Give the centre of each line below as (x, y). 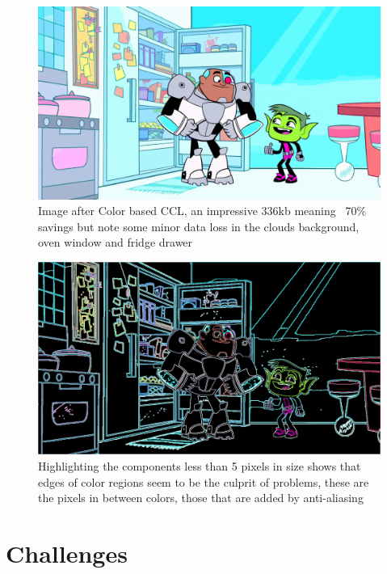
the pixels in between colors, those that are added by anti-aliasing (201, 498)
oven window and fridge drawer (116, 242)
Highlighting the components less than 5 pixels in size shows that (200, 465)
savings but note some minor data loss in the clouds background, (199, 226)
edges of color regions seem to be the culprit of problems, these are (204, 481)
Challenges (67, 553)
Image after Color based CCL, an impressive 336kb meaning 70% (202, 211)
